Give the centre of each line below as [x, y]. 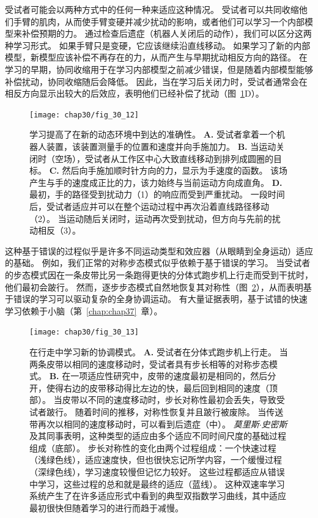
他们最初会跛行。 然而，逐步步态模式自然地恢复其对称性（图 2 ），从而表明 [154, 287]
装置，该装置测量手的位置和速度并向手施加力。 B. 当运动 [161, 146]
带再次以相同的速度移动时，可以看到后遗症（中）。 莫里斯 [144, 424]
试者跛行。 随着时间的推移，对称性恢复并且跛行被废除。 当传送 [157, 411]
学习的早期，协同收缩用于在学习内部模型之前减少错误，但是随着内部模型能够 [159, 69]
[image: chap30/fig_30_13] [84, 332]
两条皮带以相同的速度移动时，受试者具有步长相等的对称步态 [149, 364]
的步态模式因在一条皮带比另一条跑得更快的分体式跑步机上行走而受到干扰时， [159, 274]
